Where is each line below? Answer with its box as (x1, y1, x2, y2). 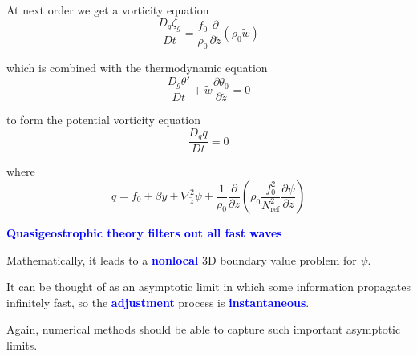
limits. (6, 337, 38, 353)
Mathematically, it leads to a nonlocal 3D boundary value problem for (6, 251, 357, 268)
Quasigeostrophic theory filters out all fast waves (6, 225, 282, 241)
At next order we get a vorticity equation (6, 2, 209, 18)
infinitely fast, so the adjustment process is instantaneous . (6, 293, 310, 310)
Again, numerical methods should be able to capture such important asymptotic (6, 321, 401, 338)
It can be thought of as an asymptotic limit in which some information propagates (6, 278, 411, 295)
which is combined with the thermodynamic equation (6, 59, 268, 76)
